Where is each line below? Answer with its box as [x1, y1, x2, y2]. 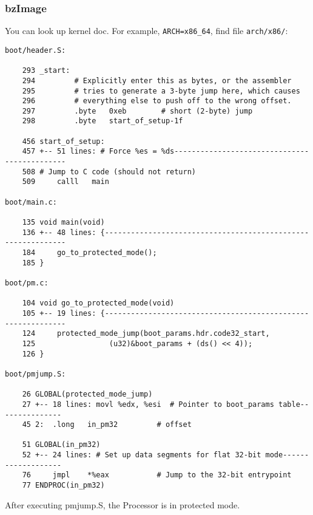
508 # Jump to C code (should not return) [22, 167, 196, 176]
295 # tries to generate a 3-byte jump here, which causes [22, 86, 300, 95]
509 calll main [22, 177, 109, 186]
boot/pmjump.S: [5, 369, 66, 378]
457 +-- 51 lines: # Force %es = [22, 147, 157, 156]
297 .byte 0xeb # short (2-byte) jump [22, 106, 253, 115]
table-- [278, 400, 309, 409]
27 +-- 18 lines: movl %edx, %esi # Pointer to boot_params [22, 400, 274, 409]
